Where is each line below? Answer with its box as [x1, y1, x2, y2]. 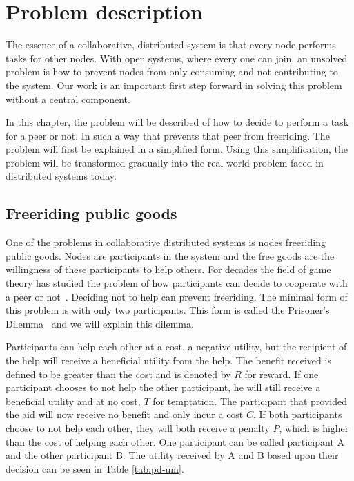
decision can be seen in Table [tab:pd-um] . [6, 461, 184, 475]
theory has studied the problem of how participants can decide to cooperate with [6, 276, 348, 290]
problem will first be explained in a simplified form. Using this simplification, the [6, 142, 348, 156]
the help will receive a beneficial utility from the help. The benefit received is [6, 353, 331, 368]
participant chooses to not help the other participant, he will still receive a [6, 380, 321, 395]
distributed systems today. [6, 169, 117, 183]
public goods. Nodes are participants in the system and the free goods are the [6, 248, 335, 263]
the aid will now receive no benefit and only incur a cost [6, 407, 244, 422]
